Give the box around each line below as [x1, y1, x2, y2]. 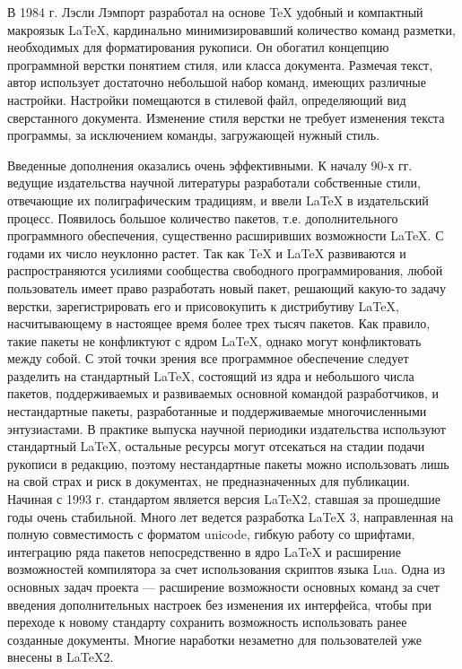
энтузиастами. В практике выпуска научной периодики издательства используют [7, 419, 446, 438]
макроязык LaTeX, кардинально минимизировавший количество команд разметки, [7, 20, 456, 39]
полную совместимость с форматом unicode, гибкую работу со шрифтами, [7, 525, 415, 543]
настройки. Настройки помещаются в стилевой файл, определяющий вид [7, 90, 406, 109]
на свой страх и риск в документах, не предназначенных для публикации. [7, 472, 411, 491]
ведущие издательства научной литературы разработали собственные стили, [7, 173, 421, 192]
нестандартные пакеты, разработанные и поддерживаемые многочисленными [7, 402, 427, 421]
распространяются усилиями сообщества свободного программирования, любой [7, 261, 443, 280]
